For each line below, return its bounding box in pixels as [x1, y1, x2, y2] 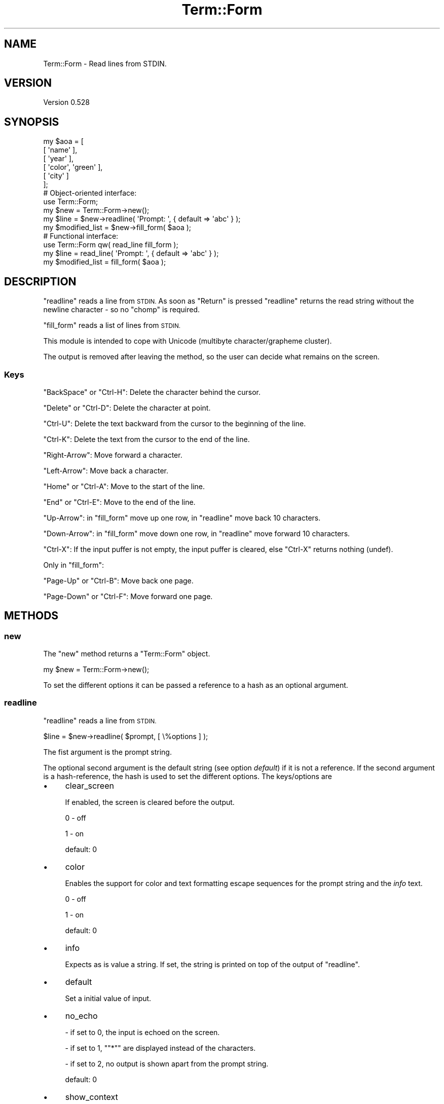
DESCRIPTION [4, 275, 77, 288]
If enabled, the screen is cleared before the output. [65, 797, 235, 806]
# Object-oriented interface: [43, 189, 137, 198]
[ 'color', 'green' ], [43, 163, 103, 172]
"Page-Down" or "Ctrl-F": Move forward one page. [43, 592, 213, 601]
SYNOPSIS [4, 115, 59, 128]
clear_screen [65, 780, 114, 791]
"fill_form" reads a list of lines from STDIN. [43, 321, 181, 330]
